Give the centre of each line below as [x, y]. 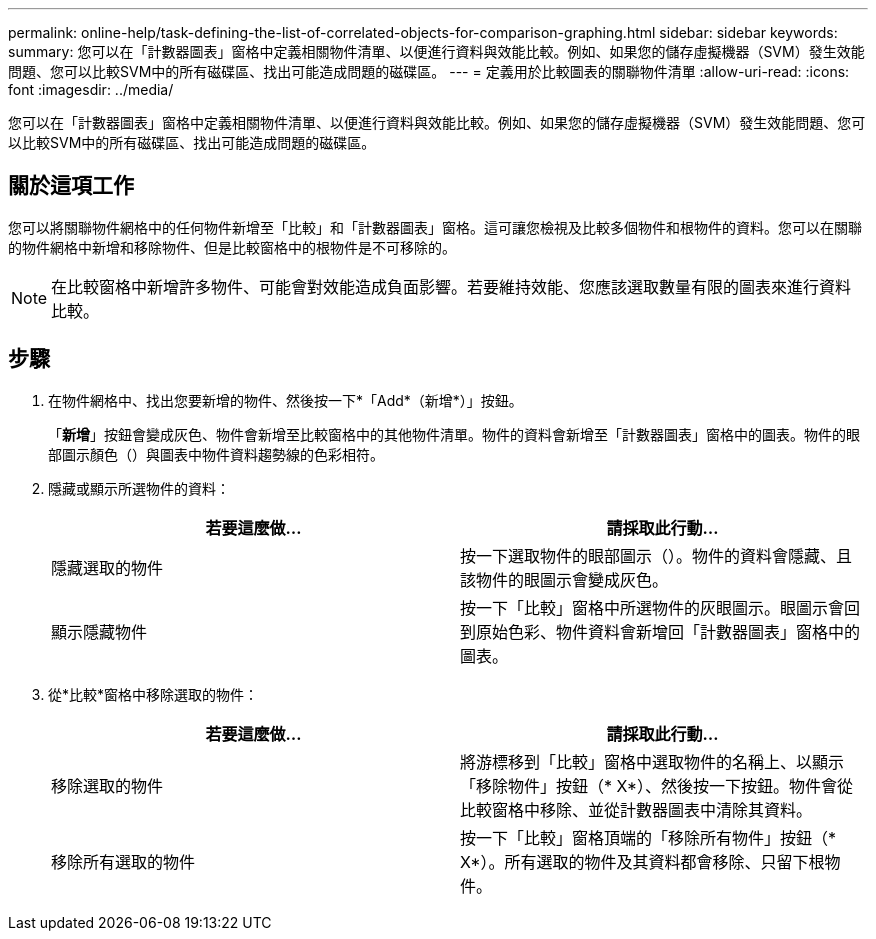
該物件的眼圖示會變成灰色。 [564, 579]
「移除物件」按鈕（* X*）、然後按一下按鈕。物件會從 [657, 785]
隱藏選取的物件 [107, 567]
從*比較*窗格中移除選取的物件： [153, 694]
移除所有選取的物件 [123, 861]
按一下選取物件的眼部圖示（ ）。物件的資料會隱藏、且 [656, 555]
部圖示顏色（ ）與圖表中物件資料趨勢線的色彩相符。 [216, 454]
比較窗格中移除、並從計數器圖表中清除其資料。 [636, 809]
